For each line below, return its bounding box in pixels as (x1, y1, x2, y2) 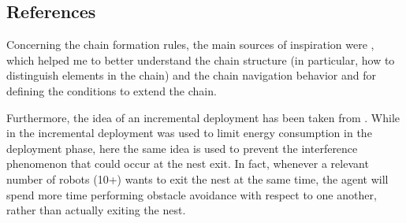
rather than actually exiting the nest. (6, 202, 186, 218)
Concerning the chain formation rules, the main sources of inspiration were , (6, 36, 374, 53)
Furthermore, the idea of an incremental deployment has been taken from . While (6, 109, 400, 125)
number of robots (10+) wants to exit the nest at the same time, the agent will (6, 170, 389, 187)
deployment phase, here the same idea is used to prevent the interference (6, 139, 358, 156)
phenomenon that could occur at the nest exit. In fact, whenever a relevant (6, 155, 369, 172)
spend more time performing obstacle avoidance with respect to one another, (6, 186, 377, 203)
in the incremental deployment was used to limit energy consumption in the (6, 125, 372, 141)
